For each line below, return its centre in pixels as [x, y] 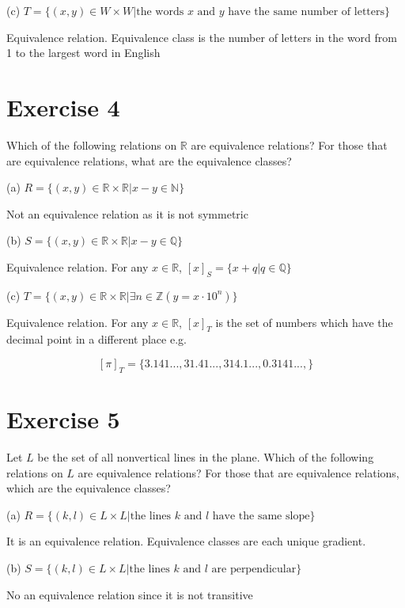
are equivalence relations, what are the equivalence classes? [149, 160]
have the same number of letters [307, 12]
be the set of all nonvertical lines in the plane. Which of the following [206, 456]
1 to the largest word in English [83, 53]
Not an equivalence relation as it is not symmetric [127, 213]
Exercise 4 [63, 106]
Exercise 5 [63, 419]
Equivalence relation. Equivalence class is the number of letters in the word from [202, 37]
